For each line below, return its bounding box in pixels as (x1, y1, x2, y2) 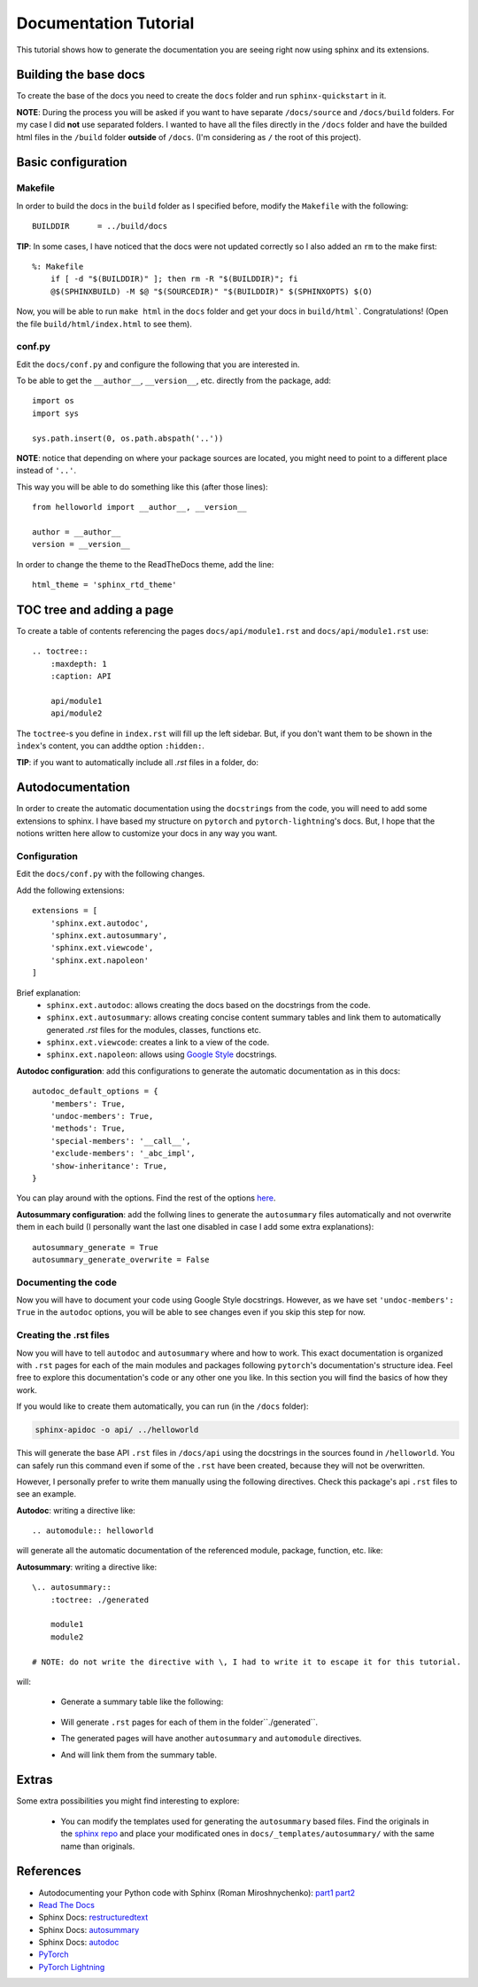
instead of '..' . (16, 465, 77, 476)
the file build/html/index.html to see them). (16, 318, 192, 329)
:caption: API (50, 671, 112, 682)
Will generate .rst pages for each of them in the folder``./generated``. (60, 1717, 319, 1727)
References (16, 1864, 81, 1879)
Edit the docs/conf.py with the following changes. (16, 869, 205, 880)
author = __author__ (32, 527, 121, 536)
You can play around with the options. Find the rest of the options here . (16, 1193, 276, 1203)
